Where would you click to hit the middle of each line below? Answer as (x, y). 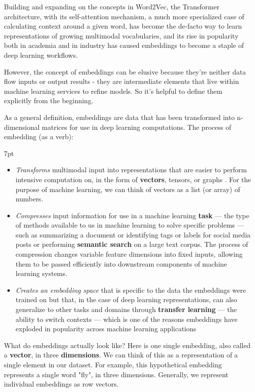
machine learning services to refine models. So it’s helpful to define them (113, 91)
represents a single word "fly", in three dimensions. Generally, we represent (116, 374)
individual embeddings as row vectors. (61, 384)
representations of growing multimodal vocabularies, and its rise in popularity (121, 35)
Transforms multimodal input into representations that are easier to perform (131, 170)
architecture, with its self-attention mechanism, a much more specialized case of (124, 16)
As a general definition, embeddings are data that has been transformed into (119, 117)
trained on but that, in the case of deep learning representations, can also (126, 299)
